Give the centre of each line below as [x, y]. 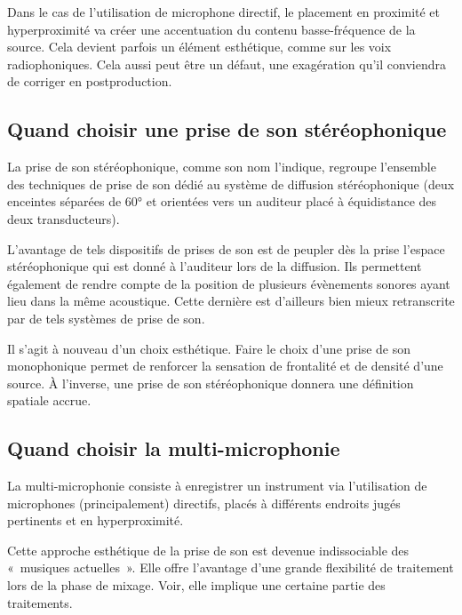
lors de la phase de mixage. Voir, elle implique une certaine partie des [196, 585]
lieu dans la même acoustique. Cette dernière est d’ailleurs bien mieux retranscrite [231, 301]
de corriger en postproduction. [90, 81]
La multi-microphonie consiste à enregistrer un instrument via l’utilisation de [217, 486]
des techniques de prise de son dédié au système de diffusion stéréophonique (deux [231, 184]
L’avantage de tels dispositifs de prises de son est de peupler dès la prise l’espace [226, 248]
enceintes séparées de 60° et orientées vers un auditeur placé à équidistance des [222, 201]
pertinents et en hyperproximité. [96, 520]
